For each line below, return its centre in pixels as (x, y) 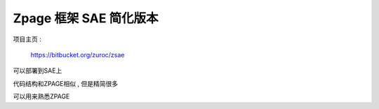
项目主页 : (27, 39)
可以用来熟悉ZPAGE (41, 96)
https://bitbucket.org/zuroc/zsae (78, 54)
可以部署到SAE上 (38, 71)
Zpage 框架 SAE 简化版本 (86, 18)
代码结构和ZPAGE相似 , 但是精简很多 (66, 83)
